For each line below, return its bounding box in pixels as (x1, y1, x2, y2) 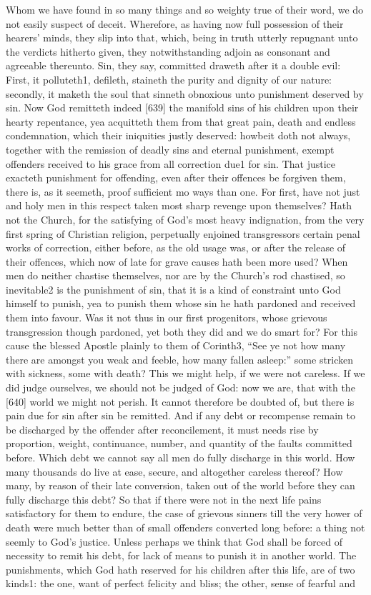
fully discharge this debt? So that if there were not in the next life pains (6, 491, 322, 506)
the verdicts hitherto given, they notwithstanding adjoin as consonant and (6, 44, 330, 59)
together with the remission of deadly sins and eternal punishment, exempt (6, 141, 335, 156)
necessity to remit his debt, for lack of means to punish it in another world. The (6, 548, 357, 563)
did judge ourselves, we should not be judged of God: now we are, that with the (6, 380, 355, 395)
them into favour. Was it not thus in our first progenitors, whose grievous (6, 310, 327, 325)
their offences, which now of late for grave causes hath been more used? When (6, 254, 348, 269)
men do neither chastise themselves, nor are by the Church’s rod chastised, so (6, 268, 345, 283)
